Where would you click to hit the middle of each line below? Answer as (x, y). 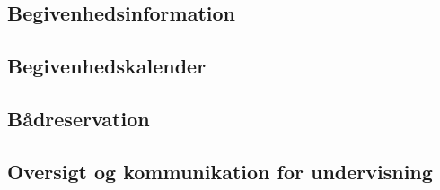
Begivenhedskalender (107, 66)
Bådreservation (79, 118)
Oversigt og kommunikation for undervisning (220, 171)
